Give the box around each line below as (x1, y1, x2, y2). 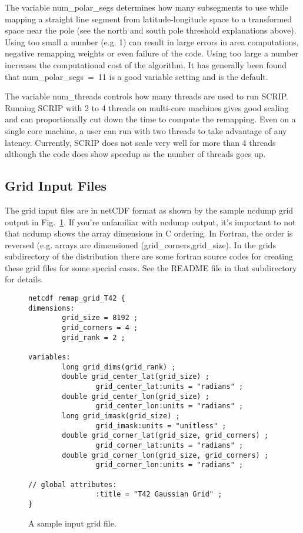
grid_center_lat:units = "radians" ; (95, 382, 244, 391)
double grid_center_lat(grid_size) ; (62, 372, 209, 381)
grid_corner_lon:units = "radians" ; (95, 461, 244, 469)
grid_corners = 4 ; (62, 324, 138, 332)
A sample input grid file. (28, 517, 116, 529)
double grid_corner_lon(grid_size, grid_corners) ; (62, 451, 269, 459)
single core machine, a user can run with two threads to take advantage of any (5, 124, 287, 136)
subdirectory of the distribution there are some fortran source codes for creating (5, 250, 294, 262)
